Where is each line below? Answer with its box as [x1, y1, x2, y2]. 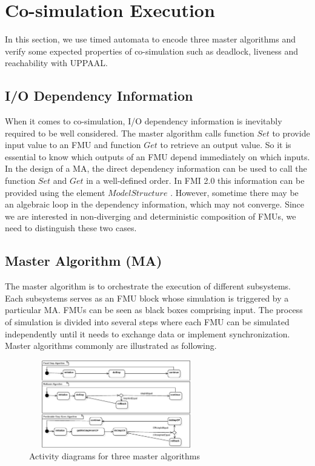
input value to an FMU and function [5, 138, 141, 151]
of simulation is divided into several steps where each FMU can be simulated [5, 316, 290, 328]
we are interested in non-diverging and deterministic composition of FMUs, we [5, 209, 296, 222]
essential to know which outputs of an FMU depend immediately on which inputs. [5, 150, 310, 163]
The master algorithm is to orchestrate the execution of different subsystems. [5, 280, 291, 292]
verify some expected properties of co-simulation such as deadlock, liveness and [5, 44, 299, 57]
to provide [272, 126, 310, 139]
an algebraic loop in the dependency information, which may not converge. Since [5, 198, 305, 211]
